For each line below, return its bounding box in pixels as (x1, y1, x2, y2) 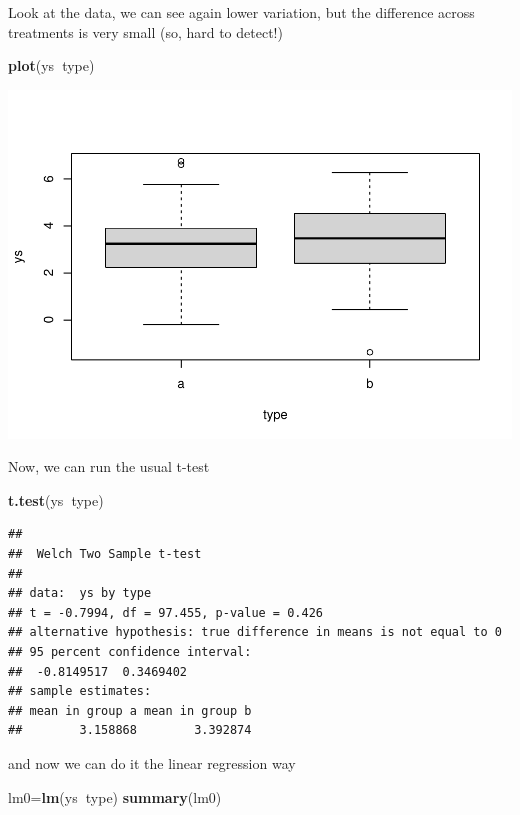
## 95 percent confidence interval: (8, 645, 252, 660)
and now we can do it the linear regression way (8, 753, 296, 774)
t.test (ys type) (8, 489, 104, 510)
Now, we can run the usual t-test (8, 456, 210, 477)
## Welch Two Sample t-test (8, 547, 202, 562)
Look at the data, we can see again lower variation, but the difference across (8, 2, 475, 22)
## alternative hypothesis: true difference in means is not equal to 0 (8, 625, 502, 640)
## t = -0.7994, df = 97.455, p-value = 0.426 (8, 605, 323, 620)
